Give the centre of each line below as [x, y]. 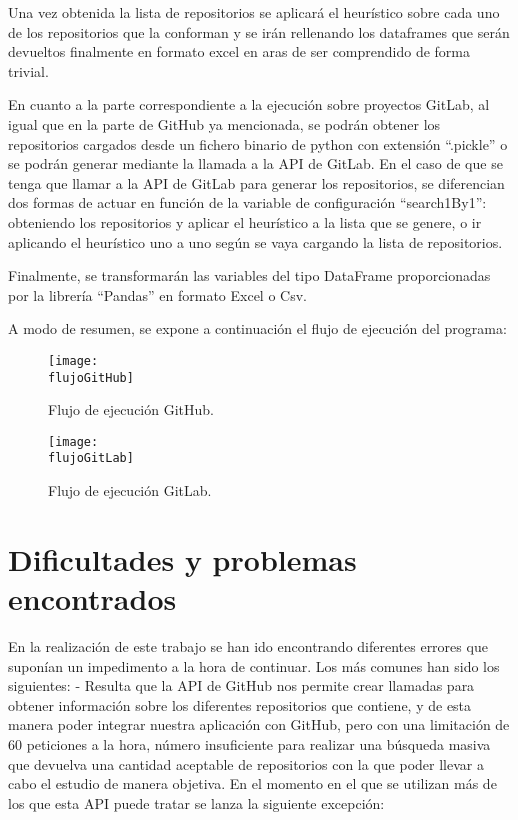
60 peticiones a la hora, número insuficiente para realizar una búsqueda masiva [249, 744]
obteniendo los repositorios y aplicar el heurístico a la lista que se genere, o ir [245, 221]
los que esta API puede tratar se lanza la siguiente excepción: [196, 802]
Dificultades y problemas [182, 558]
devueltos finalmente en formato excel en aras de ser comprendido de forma [239, 51]
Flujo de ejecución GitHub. [131, 409]
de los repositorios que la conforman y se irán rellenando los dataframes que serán [259, 31]
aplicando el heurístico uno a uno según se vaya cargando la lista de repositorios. [255, 241]
